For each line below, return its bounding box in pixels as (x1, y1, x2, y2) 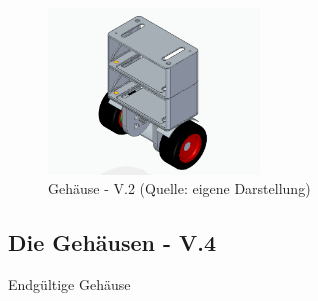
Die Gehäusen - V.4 (8, 227, 217, 258)
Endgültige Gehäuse (8, 273, 131, 294)
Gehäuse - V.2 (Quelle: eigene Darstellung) (48, 178, 311, 199)
